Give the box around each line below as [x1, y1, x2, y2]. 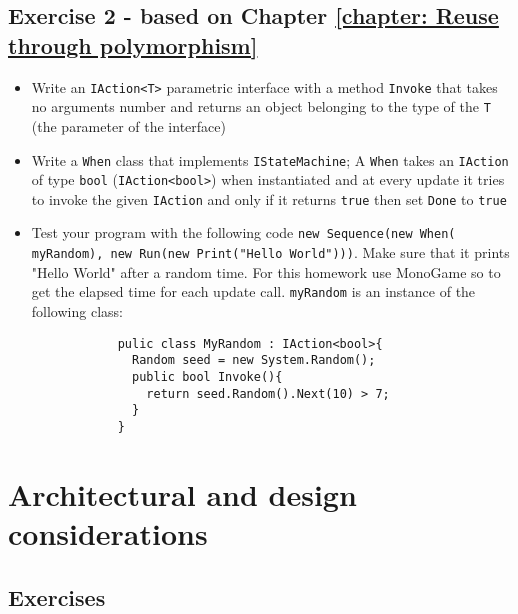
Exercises [8, 581, 106, 612]
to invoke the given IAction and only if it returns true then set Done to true [31, 188, 507, 209]
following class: [31, 301, 123, 322]
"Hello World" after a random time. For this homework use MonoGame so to [31, 261, 501, 282]
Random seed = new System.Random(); [132, 353, 376, 368]
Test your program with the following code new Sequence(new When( [31, 222, 456, 243]
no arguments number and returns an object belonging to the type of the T [31, 96, 491, 117]
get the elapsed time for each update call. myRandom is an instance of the [31, 281, 476, 302]
